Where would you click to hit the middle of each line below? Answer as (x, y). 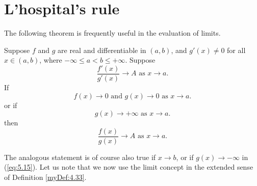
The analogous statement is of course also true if (80, 157)
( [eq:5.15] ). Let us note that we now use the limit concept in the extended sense (129, 167)
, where (51, 60)
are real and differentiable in (102, 50)
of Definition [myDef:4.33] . (45, 177)
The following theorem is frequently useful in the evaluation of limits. (112, 33)
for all (236, 50)
